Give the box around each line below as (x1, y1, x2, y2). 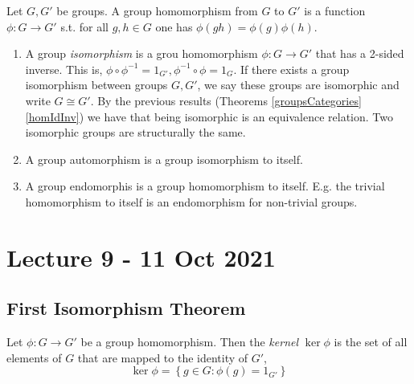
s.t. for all (60, 18, 109, 35)
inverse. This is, (25, 60, 103, 77)
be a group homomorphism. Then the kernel (80, 333, 299, 350)
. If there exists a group (233, 60, 350, 77)
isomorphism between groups (25, 76, 168, 93)
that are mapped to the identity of (77, 349, 248, 366)
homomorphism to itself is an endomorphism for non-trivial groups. (25, 193, 358, 210)
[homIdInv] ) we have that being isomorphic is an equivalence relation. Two (25, 108, 393, 125)
